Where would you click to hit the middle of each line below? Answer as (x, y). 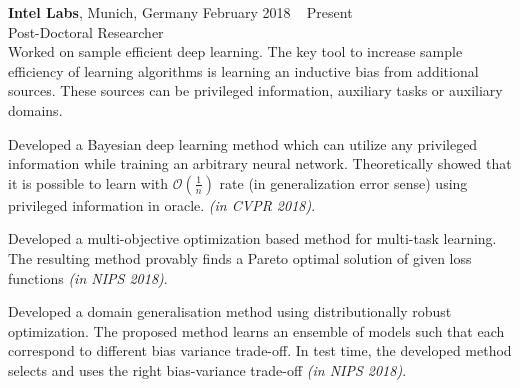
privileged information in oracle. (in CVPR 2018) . (162, 204)
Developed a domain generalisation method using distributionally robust (230, 311)
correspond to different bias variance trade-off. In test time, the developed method (260, 350)
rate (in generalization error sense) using (343, 182)
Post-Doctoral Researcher (86, 31)
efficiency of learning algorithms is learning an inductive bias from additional (243, 70)
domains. (35, 109)
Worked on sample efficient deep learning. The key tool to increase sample (235, 51)
